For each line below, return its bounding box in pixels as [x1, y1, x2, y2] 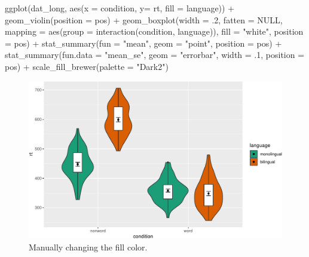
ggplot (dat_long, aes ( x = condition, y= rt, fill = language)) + [5, 2, 235, 14]
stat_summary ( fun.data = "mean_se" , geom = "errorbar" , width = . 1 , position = [5, 48, 305, 61]
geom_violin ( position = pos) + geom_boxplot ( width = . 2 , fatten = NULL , [5, 13, 283, 26]
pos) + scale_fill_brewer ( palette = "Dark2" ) [5, 60, 169, 72]
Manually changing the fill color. [29, 240, 148, 253]
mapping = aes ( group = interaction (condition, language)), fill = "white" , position [5, 25, 304, 38]
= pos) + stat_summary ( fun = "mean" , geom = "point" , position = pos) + [5, 36, 282, 49]
